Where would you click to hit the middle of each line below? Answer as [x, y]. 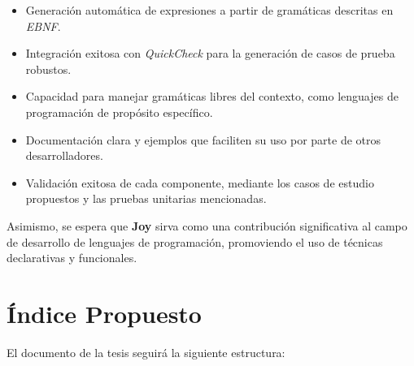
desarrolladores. [64, 155]
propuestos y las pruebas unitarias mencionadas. [146, 198]
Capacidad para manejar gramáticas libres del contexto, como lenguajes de [212, 96]
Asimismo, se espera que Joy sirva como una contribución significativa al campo [207, 225]
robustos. [48, 69]
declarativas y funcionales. [72, 258]
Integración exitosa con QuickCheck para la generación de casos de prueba [210, 53]
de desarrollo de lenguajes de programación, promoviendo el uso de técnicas [195, 241]
